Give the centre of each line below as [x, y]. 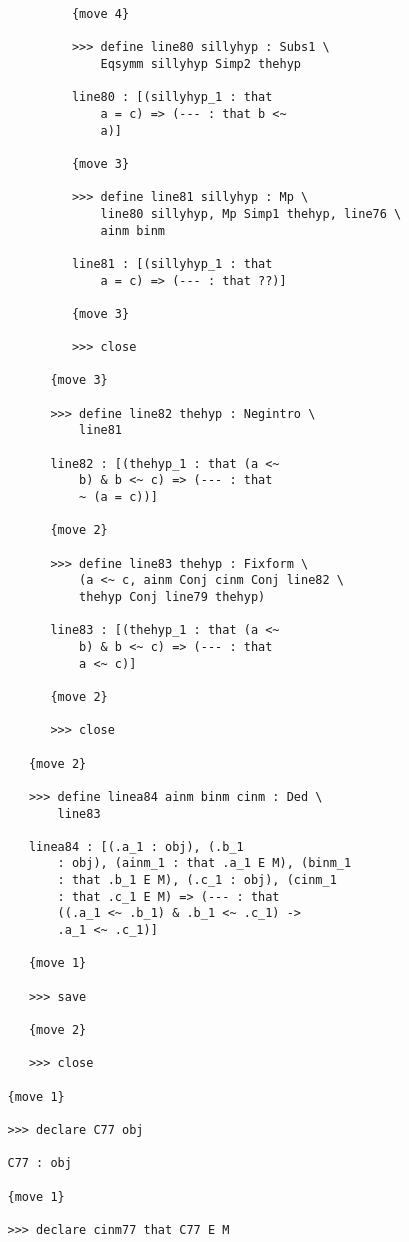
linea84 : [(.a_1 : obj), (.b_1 [136, 846]
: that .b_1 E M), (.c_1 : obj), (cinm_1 [197, 880]
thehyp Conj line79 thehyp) [172, 596]
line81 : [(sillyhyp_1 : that [172, 263]
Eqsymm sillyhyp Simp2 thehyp [200, 63]
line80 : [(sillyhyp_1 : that [172, 97]
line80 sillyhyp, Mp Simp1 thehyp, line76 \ [251, 213]
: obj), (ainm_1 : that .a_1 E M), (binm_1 [204, 863]
